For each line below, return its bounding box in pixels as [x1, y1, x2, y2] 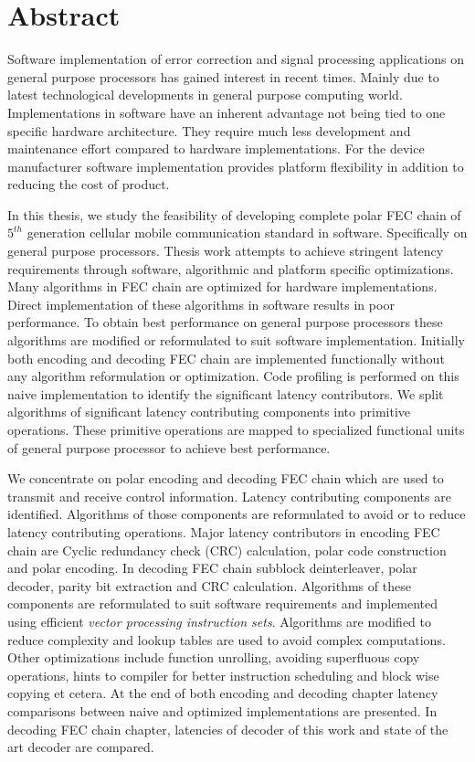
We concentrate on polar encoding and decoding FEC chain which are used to [7, 469, 444, 488]
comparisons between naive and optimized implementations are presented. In [7, 701, 438, 720]
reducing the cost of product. [7, 175, 170, 194]
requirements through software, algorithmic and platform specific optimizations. [7, 259, 454, 278]
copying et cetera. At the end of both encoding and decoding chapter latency [7, 683, 438, 703]
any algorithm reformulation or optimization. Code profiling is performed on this [7, 366, 459, 386]
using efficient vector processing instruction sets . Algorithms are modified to [7, 611, 432, 630]
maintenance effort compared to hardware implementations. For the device [7, 139, 425, 158]
